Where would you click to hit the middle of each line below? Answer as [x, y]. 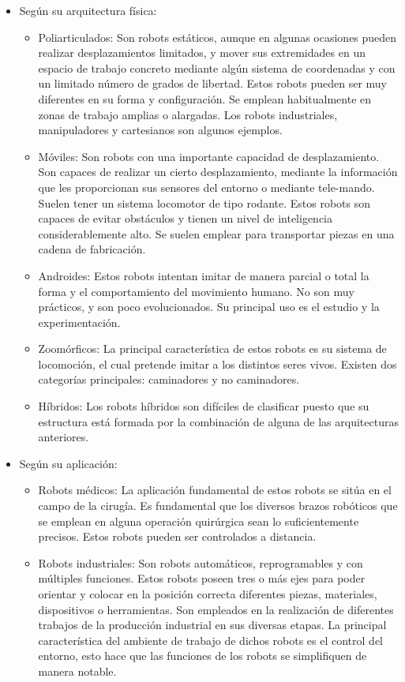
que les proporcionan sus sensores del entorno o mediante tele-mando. [206, 187]
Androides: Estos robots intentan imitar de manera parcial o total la [204, 275]
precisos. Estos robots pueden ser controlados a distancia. [177, 536]
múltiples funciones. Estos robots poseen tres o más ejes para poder [202, 578]
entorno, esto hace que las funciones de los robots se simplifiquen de [202, 656]
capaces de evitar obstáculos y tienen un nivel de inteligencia [186, 218]
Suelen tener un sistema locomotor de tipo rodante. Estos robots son [204, 202]
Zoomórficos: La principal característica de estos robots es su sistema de [212, 348]
